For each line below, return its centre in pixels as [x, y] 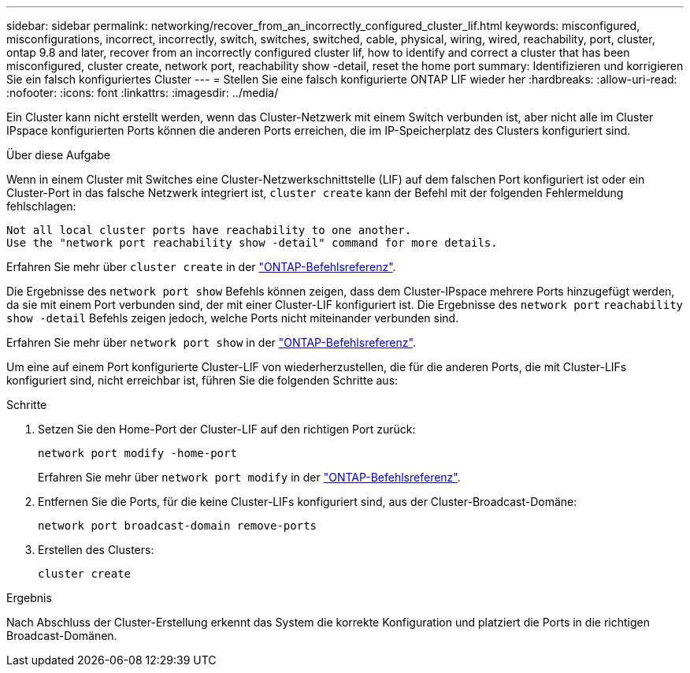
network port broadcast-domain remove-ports [178, 526]
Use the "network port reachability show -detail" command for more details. [252, 243]
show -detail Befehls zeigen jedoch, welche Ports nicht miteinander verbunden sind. [233, 318]
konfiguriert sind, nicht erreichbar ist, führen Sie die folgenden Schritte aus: [202, 380]
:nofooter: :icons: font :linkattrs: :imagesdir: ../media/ [143, 93]
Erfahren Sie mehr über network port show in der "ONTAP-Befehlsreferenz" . [211, 342]
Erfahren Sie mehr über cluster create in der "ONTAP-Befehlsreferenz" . [201, 267]
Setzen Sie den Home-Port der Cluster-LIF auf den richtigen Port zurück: [227, 429]
